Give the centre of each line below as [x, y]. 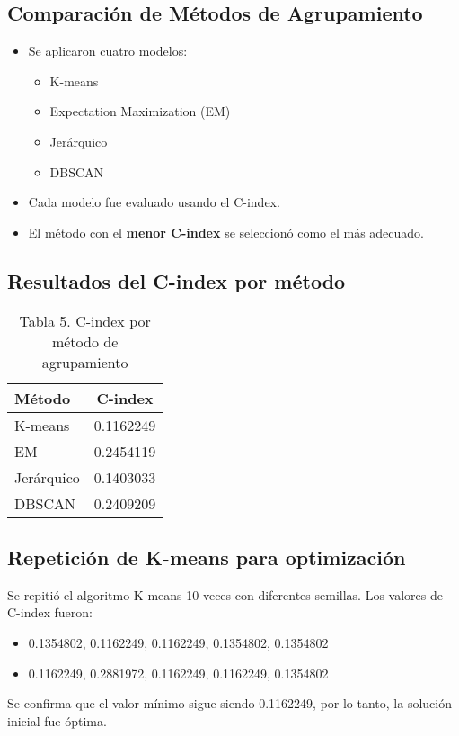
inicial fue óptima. [57, 720]
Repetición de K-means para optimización [207, 556]
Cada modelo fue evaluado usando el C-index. [154, 202]
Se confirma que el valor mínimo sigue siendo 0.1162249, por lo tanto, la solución [230, 703]
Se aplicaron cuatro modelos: [108, 51]
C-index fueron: [50, 612]
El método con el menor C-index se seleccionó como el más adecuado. [226, 232]
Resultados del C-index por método [177, 280]
